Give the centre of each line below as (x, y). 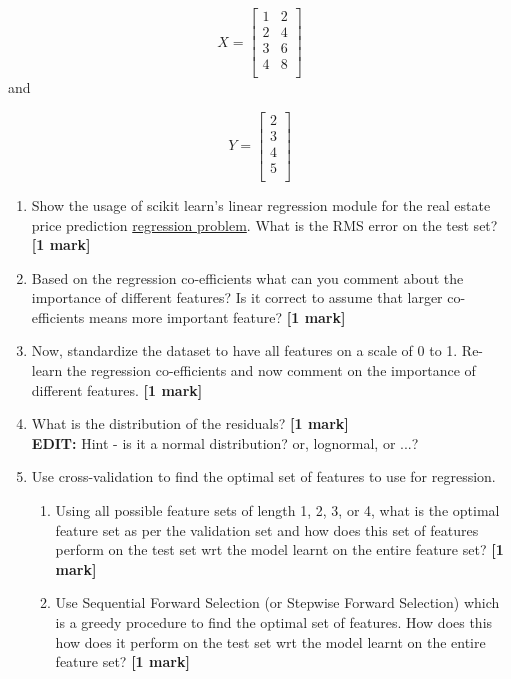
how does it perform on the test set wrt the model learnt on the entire (270, 641)
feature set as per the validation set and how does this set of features (267, 529)
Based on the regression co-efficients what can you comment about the (247, 277)
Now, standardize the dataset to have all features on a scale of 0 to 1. (244, 350)
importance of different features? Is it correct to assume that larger (237, 297)
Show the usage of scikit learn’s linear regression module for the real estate (261, 204)
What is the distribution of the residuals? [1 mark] (190, 423)
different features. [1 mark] (117, 389)
